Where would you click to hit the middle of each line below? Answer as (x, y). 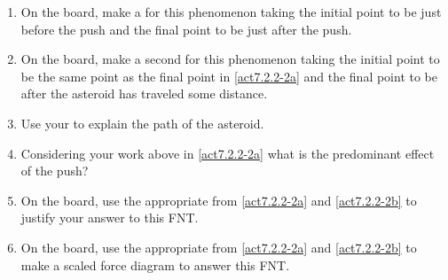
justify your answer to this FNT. (110, 218)
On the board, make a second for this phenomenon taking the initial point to (230, 59)
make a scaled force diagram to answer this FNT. (155, 264)
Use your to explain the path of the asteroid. (142, 123)
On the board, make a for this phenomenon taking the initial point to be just (231, 12)
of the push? (55, 171)
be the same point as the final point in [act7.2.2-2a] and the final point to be (229, 76)
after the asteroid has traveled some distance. (144, 93)
